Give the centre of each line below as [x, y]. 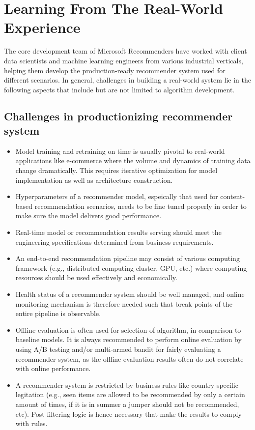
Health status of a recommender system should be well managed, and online [130, 294]
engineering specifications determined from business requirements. [114, 242]
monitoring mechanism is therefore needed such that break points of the [124, 303]
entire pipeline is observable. [58, 313]
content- [233, 196]
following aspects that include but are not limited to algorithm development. [119, 89]
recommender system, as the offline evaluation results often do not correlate [129, 358]
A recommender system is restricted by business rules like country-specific [127, 385]
